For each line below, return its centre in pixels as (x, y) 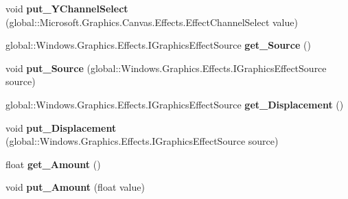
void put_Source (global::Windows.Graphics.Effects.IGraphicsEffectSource (166, 68)
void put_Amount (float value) (75, 187)
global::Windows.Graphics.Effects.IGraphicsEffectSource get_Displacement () (175, 104)
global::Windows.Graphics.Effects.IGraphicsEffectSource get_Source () (158, 45)
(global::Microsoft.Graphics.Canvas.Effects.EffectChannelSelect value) (152, 22)
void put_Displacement (61, 127)
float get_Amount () (53, 164)
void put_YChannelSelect (67, 8)
